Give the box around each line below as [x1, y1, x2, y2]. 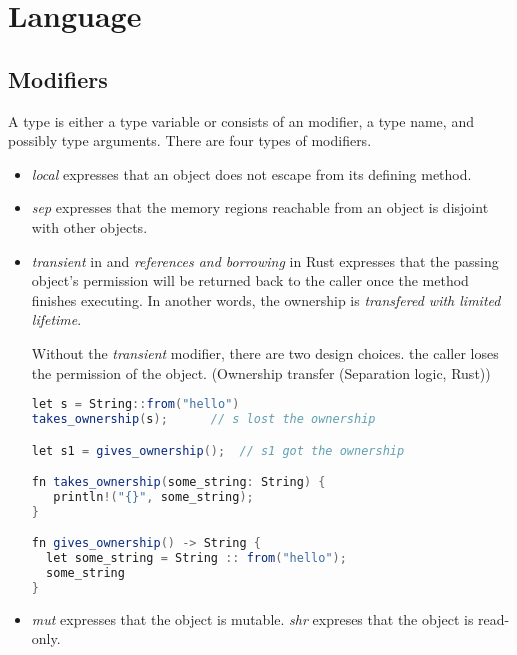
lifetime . [31, 309, 82, 330]
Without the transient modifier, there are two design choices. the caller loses [31, 342, 499, 363]
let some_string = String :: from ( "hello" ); [46, 551, 347, 566]
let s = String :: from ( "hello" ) [31, 397, 240, 412]
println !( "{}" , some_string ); [53, 489, 254, 504]
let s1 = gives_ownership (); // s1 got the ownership [31, 443, 405, 458]
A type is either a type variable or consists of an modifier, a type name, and [8, 110, 474, 131]
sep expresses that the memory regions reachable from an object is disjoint [31, 197, 489, 218]
